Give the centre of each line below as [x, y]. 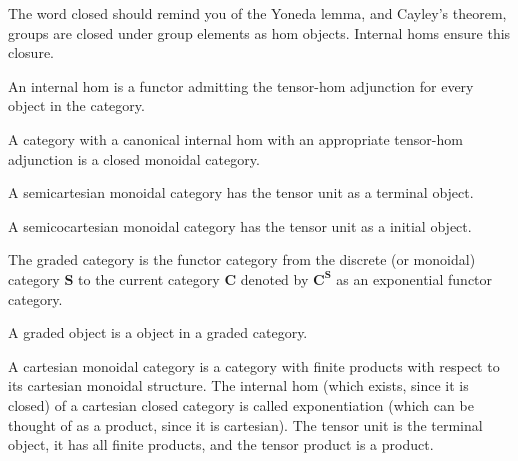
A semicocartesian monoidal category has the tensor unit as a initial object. [240, 225]
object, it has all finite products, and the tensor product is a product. [221, 444]
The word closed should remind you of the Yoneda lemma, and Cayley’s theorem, [257, 13]
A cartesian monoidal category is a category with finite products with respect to [254, 365]
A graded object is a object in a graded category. [158, 332]
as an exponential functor [414, 278]
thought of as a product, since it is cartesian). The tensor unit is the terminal [245, 424]
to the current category [149, 278]
